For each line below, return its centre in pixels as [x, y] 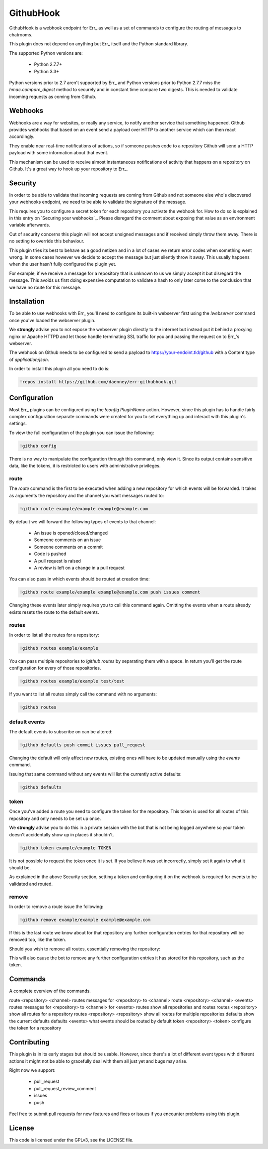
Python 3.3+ [47, 71]
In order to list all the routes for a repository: [54, 635]
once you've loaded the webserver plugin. [52, 320]
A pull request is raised [58, 561]
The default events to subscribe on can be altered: [61, 731]
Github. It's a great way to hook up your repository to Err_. [68, 169]
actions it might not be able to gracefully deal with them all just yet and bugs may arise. [99, 1061]
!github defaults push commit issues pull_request [83, 745]
